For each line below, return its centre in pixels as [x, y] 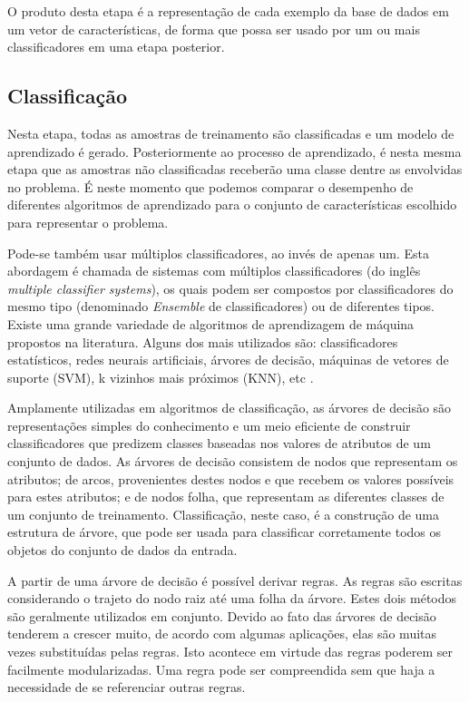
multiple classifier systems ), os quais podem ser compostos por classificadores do [230, 288]
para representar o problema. [88, 222]
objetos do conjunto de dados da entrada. [122, 550]
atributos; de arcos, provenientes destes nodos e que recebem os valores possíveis [231, 478]
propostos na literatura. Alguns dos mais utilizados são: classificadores [203, 341]
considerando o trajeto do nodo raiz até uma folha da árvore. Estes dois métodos [232, 598]
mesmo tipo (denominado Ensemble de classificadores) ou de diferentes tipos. [221, 306]
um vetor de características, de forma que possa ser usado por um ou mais [214, 29]
